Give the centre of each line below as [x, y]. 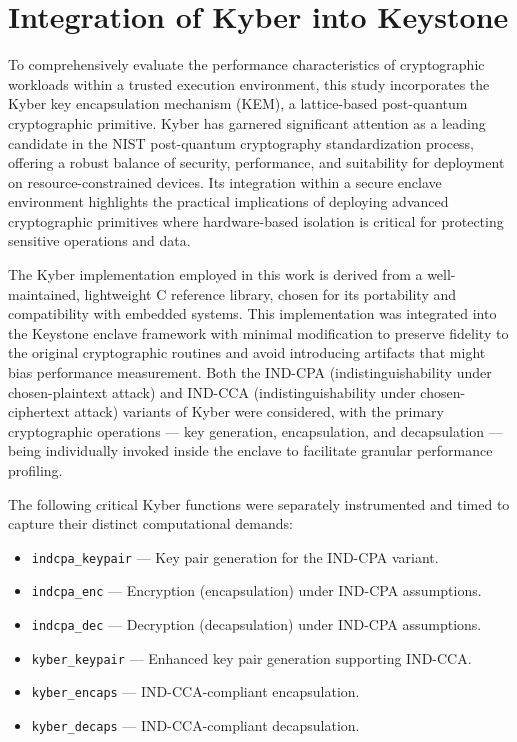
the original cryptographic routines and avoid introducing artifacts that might [247, 352]
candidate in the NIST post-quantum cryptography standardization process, [241, 142]
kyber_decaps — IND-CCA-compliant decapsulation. [195, 725]
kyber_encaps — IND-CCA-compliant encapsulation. [195, 691]
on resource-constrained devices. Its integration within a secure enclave [225, 181]
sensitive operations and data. [99, 240]
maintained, [44, 293]
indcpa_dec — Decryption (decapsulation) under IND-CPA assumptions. [256, 624]
